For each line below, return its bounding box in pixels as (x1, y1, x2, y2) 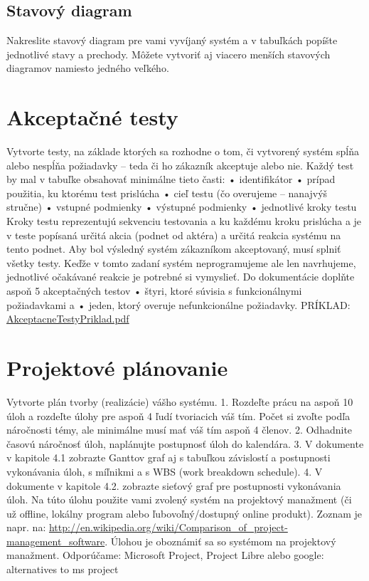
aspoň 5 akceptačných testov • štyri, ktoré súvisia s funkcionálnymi (6, 283, 302, 298)
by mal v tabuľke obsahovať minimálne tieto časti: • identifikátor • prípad (6, 172, 336, 187)
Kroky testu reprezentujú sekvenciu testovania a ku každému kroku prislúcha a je (6, 214, 362, 229)
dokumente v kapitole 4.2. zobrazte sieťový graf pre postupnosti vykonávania (6, 478, 341, 493)
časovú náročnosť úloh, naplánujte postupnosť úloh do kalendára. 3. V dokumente (6, 436, 364, 451)
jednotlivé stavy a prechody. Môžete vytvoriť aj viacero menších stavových (6, 46, 331, 61)
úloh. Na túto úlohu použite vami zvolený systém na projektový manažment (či (6, 492, 352, 507)
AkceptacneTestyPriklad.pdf (6, 311, 129, 326)
